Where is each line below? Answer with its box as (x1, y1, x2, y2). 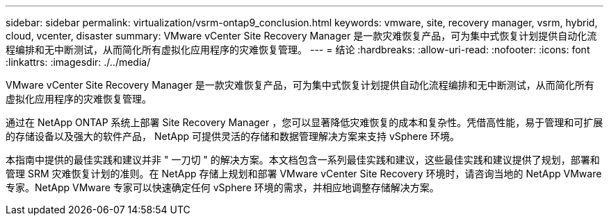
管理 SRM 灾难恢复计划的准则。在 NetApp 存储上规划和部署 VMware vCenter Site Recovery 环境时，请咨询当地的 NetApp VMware (6, 168, 602, 179)
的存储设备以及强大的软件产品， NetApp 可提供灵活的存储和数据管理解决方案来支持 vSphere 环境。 (6, 130, 460, 142)
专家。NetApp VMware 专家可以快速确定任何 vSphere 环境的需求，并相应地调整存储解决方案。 (6, 182, 439, 193)
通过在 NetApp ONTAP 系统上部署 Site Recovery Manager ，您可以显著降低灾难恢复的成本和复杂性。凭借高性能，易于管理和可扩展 (6, 116, 603, 128)
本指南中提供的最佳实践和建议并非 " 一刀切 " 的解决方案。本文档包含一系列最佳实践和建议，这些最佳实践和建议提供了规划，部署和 (6, 154, 600, 166)
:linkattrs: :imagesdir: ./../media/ (6, 56, 151, 68)
